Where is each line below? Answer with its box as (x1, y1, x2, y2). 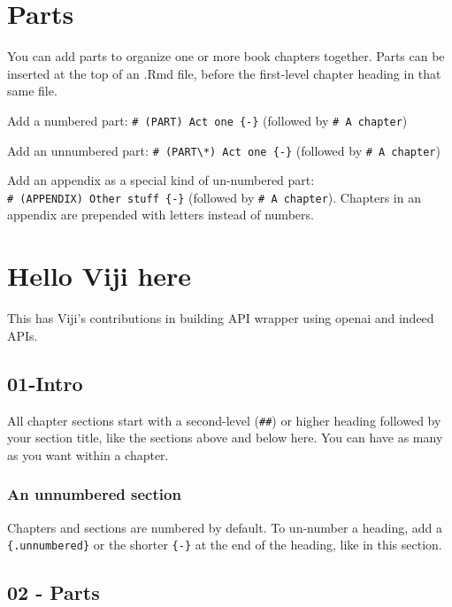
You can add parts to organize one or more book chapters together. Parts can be (7, 47, 445, 65)
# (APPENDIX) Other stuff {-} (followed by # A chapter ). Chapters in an (7, 188, 421, 206)
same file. (7, 81, 57, 100)
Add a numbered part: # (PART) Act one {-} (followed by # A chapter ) (7, 111, 408, 129)
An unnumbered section (7, 483, 181, 505)
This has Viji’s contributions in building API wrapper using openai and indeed (7, 309, 434, 327)
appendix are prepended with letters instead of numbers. (7, 205, 314, 224)
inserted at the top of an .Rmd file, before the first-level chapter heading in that (7, 64, 441, 82)
